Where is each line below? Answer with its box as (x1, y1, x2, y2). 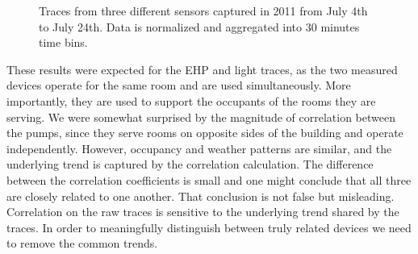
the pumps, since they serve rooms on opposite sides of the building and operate (6, 124, 403, 141)
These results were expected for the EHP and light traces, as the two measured (6, 60, 398, 77)
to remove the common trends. (6, 235, 158, 252)
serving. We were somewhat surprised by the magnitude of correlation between (6, 108, 395, 125)
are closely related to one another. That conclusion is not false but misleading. (6, 187, 395, 204)
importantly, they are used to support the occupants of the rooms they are (6, 92, 376, 109)
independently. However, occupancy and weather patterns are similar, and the (6, 139, 392, 156)
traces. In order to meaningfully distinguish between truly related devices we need (6, 219, 412, 235)
